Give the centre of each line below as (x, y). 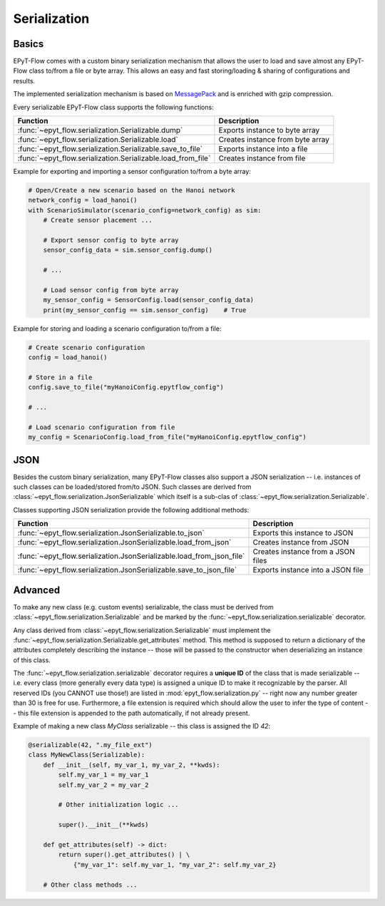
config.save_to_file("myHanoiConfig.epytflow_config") (126, 387)
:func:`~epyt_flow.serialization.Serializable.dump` (100, 130)
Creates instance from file (262, 158)
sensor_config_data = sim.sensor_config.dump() (128, 250)
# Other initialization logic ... (118, 805)
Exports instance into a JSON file (308, 570)
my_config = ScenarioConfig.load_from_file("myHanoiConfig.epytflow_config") (167, 437)
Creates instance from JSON (301, 542)
